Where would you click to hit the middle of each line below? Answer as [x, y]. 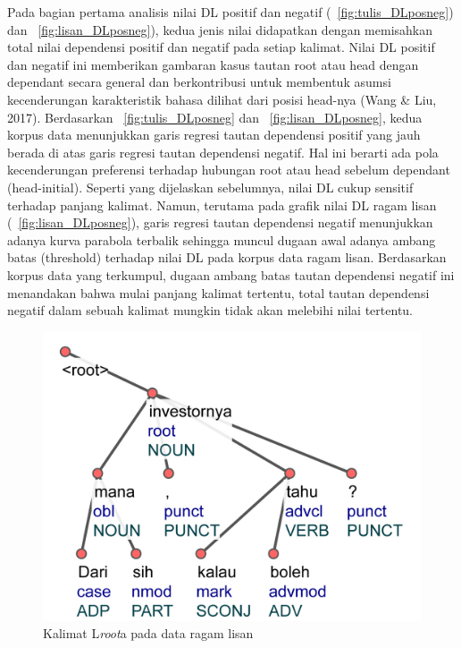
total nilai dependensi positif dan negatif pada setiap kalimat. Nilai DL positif [221, 47]
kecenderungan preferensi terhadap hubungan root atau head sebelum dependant [229, 170]
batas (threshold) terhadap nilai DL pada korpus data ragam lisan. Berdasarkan [227, 257]
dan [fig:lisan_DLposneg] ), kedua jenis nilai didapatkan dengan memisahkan [220, 29]
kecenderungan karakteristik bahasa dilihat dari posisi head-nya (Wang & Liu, [222, 99]
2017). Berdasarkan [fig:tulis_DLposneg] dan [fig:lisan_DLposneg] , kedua [215, 117]
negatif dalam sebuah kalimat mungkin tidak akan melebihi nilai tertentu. [210, 310]
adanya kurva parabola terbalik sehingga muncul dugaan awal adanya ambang [222, 239]
